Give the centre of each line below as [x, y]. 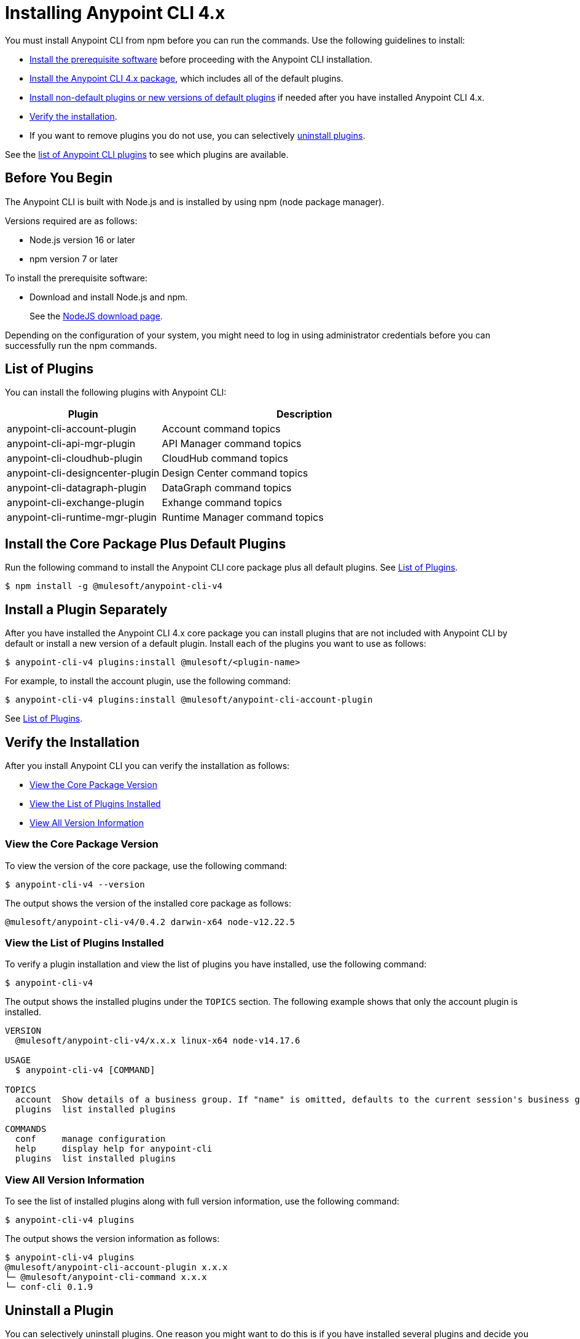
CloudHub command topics [225, 459]
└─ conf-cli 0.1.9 [49, 1287]
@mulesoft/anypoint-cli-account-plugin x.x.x [116, 1267]
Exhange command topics [222, 503]
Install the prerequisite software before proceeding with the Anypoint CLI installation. [201, 59]
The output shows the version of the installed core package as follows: [148, 903]
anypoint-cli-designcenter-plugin [83, 473]
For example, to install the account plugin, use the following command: [148, 681]
